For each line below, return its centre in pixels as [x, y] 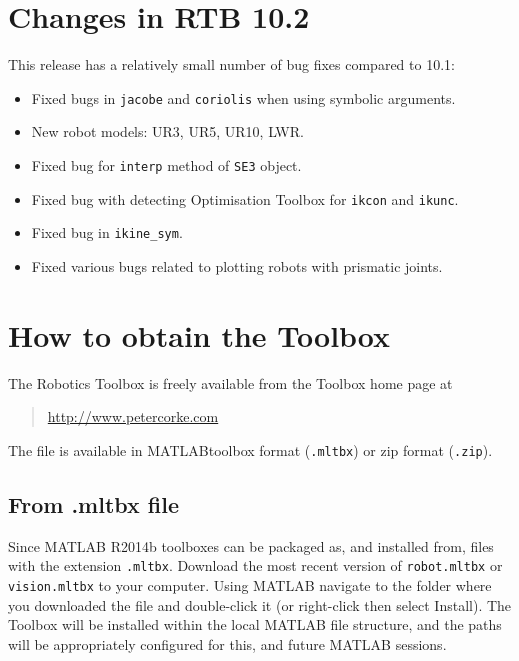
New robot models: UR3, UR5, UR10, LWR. [167, 131]
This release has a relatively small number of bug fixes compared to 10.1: [231, 64]
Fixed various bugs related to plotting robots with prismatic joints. [237, 265]
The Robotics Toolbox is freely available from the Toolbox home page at [230, 382]
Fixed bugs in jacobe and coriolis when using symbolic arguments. [243, 97]
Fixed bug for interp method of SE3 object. [166, 164]
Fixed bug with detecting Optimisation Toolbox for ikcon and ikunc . [245, 198]
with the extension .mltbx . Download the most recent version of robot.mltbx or [255, 565]
